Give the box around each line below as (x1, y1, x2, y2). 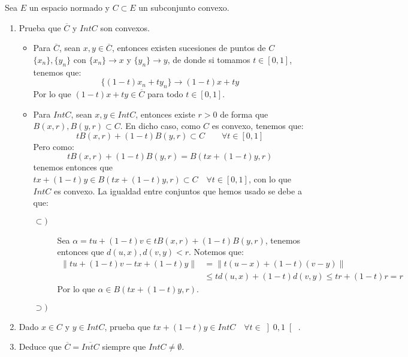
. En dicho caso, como (120, 119, 201, 132)
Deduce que (19, 340, 62, 353)
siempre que (102, 340, 146, 353)
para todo (147, 87, 183, 100)
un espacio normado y (29, 1, 110, 13)
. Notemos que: (189, 245, 244, 258)
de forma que (220, 107, 268, 120)
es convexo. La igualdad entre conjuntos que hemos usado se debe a (53, 184, 302, 197)
